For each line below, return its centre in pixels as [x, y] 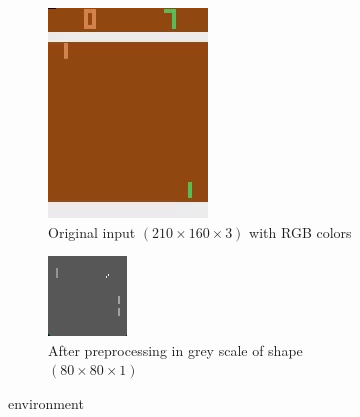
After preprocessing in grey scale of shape [175, 349]
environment [46, 402]
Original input [92, 231]
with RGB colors [300, 231]
